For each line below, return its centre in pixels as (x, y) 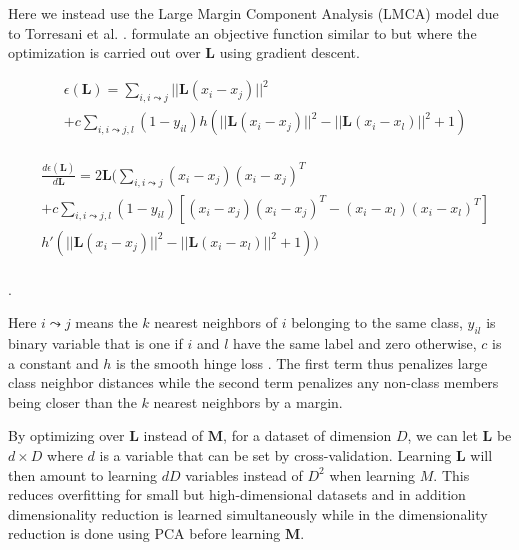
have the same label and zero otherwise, (355, 342)
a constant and (53, 362)
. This (451, 474)
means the (106, 322)
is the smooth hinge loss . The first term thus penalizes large (302, 362)
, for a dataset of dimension (307, 435)
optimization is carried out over (104, 52)
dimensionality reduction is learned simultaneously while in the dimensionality (248, 513)
